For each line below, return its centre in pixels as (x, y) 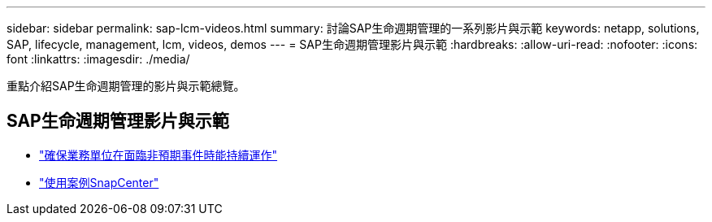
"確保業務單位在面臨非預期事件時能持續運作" (158, 155)
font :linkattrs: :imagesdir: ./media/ (98, 59)
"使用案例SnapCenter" (99, 182)
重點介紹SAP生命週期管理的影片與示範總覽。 (126, 86)
